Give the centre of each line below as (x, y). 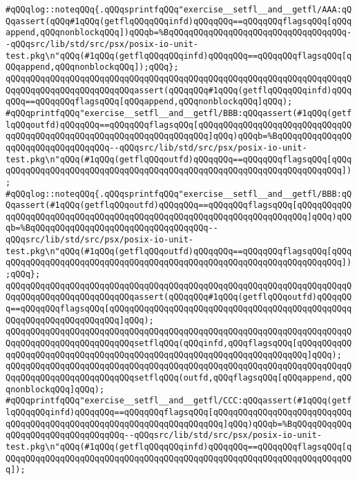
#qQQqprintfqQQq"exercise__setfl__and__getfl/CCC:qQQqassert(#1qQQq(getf (179, 401)
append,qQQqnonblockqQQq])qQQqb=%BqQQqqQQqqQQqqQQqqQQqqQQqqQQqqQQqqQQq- (179, 33)
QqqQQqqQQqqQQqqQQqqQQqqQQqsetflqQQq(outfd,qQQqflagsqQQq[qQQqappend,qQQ (179, 378)
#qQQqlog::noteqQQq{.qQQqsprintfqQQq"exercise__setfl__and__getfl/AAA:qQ (179, 10)
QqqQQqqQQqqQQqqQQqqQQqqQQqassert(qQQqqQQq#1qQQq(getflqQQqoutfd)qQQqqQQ (179, 297)
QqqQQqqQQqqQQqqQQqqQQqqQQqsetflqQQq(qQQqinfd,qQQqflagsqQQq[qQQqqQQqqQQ (179, 344)
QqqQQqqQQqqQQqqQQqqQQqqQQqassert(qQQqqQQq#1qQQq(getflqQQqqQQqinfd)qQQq (179, 90)
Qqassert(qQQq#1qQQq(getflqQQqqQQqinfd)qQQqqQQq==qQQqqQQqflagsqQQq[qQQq (179, 21)
